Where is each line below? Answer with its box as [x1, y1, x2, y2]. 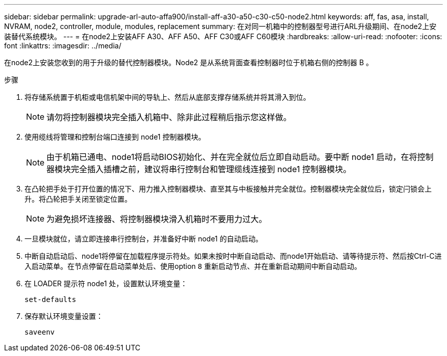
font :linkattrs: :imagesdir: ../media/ [4, 41, 121, 50]
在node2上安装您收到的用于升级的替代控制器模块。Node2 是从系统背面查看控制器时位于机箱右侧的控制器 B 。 [4, 58, 374, 67]
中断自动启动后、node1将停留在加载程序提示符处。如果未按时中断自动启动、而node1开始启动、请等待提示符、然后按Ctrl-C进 [24, 252, 442, 260]
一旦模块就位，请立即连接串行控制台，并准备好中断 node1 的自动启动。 [24, 234, 263, 243]
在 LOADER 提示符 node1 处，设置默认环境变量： [24, 279, 188, 288]
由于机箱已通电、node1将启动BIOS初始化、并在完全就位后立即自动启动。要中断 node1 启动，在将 [46, 152, 417, 162]
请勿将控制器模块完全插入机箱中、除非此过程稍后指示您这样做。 [46, 112, 292, 122]
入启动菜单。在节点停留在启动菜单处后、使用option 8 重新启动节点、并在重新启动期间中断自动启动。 [24, 262, 361, 270]
